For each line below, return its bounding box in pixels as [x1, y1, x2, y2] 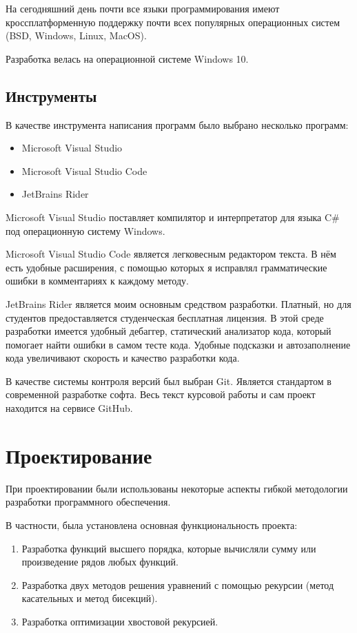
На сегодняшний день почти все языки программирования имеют [6, 1, 280, 15]
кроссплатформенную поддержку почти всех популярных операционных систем [6, 14, 340, 29]
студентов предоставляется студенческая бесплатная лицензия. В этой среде [6, 310, 324, 324]
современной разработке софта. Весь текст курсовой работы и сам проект [6, 387, 316, 402]
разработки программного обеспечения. [6, 495, 171, 509]
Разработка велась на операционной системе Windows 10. [6, 51, 249, 65]
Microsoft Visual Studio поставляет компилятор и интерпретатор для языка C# [6, 209, 340, 224]
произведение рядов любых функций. [21, 554, 178, 569]
